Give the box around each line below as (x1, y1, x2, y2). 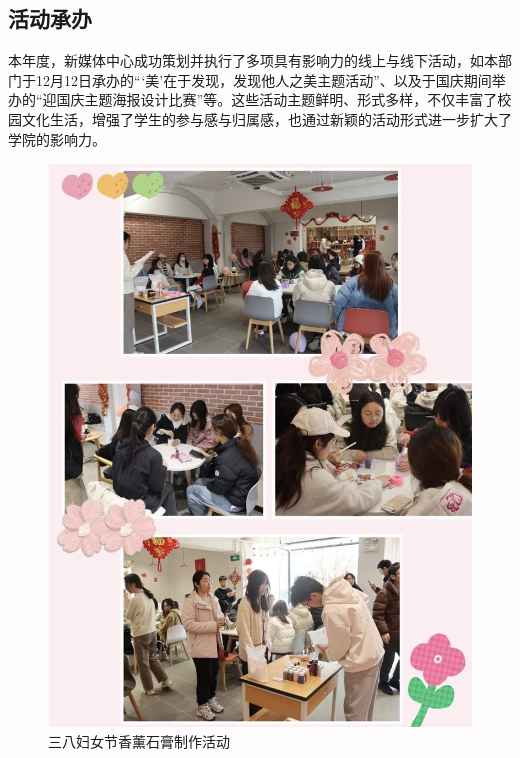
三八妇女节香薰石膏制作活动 (48, 730, 230, 751)
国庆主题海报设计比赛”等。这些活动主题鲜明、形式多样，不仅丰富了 (56, 89, 498, 110)
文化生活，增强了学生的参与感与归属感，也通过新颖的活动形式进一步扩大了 (21, 108, 512, 129)
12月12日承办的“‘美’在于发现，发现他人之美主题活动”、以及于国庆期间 (35, 69, 492, 90)
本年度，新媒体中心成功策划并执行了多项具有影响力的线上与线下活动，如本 (8, 50, 498, 71)
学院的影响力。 (8, 128, 106, 149)
